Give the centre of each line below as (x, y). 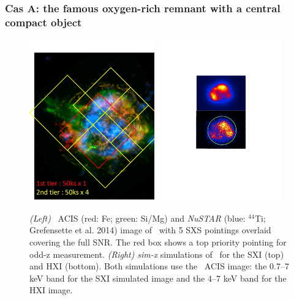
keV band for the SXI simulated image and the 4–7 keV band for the (158, 278)
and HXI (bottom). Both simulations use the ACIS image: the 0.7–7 (159, 266)
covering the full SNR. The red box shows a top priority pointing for (158, 242)
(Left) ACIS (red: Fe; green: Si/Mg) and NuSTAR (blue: (138, 218)
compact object (43, 22)
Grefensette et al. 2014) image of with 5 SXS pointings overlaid (150, 230)
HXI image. (51, 290)
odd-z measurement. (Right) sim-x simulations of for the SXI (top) (157, 254)
